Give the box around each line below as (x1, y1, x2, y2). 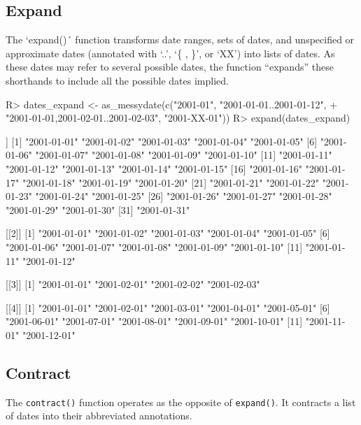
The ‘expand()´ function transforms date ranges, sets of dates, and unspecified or (6, 32, 355, 47)
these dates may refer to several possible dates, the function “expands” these (6, 59, 334, 74)
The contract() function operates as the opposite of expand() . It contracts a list (6, 394, 356, 409)
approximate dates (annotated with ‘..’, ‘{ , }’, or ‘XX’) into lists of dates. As (6, 45, 335, 60)
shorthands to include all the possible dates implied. (6, 73, 229, 87)
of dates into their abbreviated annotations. (6, 408, 192, 423)
